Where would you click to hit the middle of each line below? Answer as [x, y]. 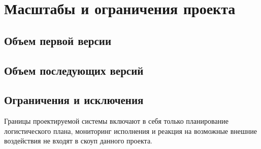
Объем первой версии [58, 40]
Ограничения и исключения [74, 100]
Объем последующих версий [74, 70]
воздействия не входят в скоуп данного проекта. [78, 141]
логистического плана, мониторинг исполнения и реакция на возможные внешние [131, 131]
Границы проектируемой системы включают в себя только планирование [116, 121]
